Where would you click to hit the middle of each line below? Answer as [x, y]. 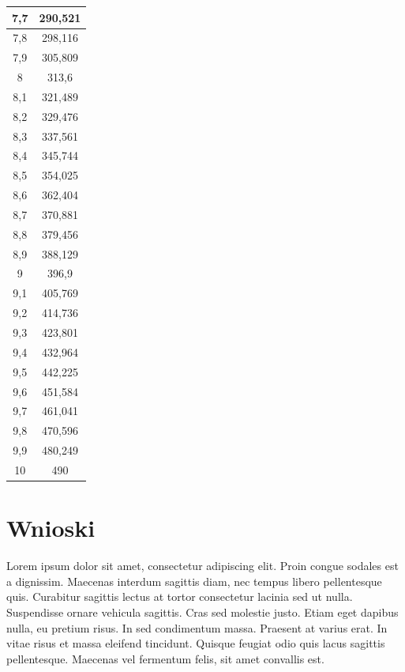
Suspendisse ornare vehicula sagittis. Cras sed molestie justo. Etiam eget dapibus [202, 612]
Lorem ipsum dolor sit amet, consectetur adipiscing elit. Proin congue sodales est [202, 566]
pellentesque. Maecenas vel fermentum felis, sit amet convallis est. [165, 658]
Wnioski [51, 528]
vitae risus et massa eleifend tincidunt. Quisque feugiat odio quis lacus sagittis [196, 643]
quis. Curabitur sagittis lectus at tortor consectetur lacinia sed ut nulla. [180, 596]
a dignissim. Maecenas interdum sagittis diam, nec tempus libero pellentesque [194, 581]
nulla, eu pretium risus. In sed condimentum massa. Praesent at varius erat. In [197, 627]
